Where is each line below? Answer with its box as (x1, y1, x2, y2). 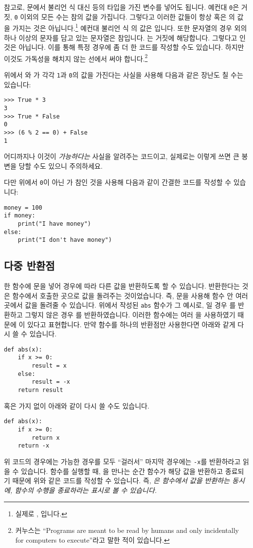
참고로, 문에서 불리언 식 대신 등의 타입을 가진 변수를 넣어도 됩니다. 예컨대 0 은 (4, 2, 239, 12)
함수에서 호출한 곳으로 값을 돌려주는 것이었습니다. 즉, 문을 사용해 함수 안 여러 (12, 290, 248, 300)
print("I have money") (18, 220, 91, 227)
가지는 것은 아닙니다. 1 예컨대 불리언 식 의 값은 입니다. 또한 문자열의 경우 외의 (12, 21, 247, 33)
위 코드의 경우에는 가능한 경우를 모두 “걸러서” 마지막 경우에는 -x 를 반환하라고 (4, 456, 241, 466)
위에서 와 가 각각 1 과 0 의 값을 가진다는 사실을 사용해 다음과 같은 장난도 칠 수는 (4, 70, 243, 79)
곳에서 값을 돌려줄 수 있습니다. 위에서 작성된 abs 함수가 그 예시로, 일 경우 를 (4, 300, 236, 310)
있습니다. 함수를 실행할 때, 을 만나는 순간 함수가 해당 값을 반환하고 (21, 466, 223, 476)
